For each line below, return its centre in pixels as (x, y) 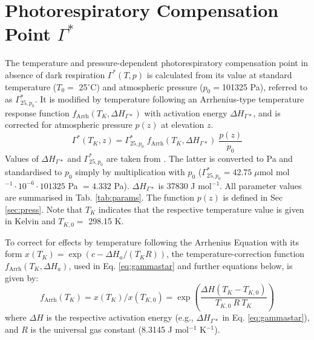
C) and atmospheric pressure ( (147, 86)
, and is (267, 112)
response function (37, 112)
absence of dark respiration (55, 74)
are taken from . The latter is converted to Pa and (199, 158)
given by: (22, 277)
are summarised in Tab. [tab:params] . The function (100, 197)
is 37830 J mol (185, 185)
